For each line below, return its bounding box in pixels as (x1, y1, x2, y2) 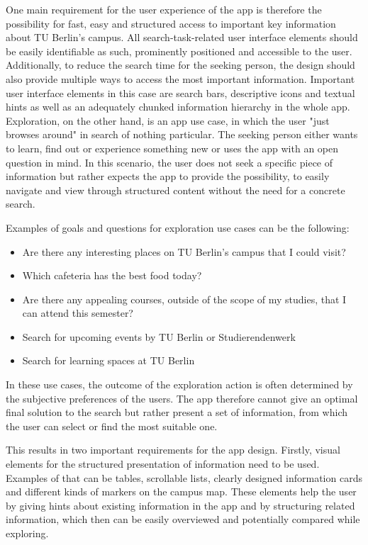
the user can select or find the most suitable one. (6, 418, 218, 433)
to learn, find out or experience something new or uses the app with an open (6, 140, 338, 155)
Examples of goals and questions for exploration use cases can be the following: (6, 220, 350, 235)
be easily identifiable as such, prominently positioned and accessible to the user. (6, 43, 352, 58)
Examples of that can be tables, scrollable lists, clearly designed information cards (6, 470, 362, 485)
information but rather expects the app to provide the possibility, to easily (6, 169, 330, 184)
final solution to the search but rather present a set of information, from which (6, 405, 348, 420)
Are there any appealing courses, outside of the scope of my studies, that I (22, 291, 347, 306)
